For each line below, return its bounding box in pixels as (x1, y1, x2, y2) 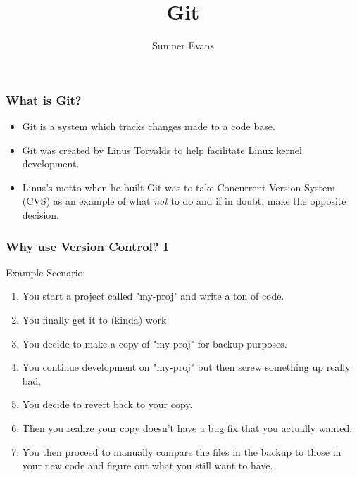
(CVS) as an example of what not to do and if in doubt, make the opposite (22, 193, 346, 208)
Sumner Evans (152, 38, 214, 53)
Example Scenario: (6, 265, 86, 279)
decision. (22, 207, 59, 222)
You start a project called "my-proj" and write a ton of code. (22, 288, 284, 303)
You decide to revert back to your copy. (22, 397, 193, 412)
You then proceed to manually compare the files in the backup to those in (22, 444, 342, 459)
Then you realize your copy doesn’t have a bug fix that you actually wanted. (22, 420, 353, 435)
